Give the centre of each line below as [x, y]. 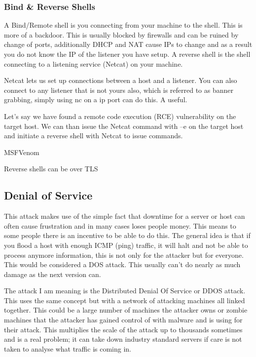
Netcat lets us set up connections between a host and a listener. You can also [121, 80]
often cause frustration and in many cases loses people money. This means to [120, 225]
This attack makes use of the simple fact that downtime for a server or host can [125, 216]
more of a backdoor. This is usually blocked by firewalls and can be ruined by [121, 34]
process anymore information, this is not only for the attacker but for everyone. [124, 255]
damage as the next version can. [53, 274]
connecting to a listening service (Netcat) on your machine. [93, 63]
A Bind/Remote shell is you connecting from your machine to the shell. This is [123, 25]
